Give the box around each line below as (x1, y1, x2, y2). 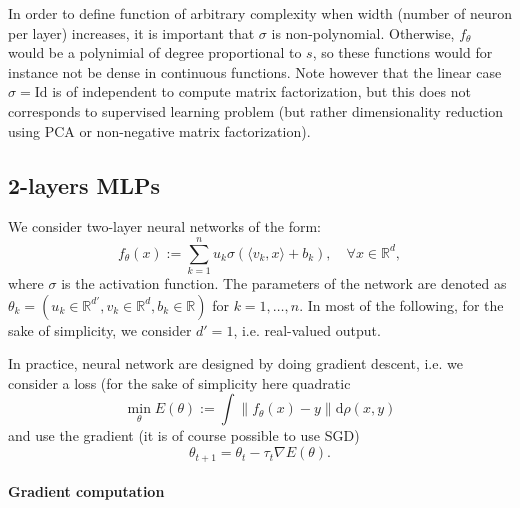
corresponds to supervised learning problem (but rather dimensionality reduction (8, 100, 504, 121)
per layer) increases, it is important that (8, 22, 255, 43)
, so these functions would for (312, 42, 493, 63)
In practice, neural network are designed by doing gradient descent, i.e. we (8, 353, 463, 374)
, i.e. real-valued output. (233, 319, 381, 340)
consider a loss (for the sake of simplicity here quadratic (8, 372, 351, 393)
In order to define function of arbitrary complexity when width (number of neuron (8, 3, 512, 23)
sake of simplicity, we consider (8, 319, 192, 340)
